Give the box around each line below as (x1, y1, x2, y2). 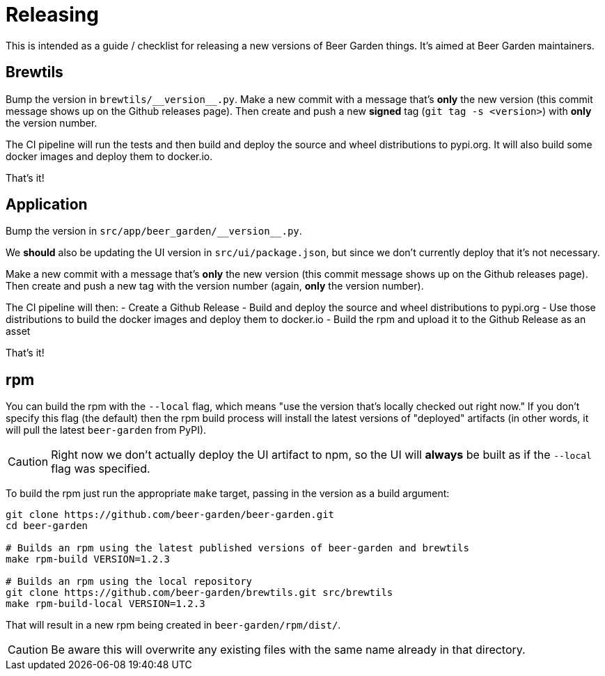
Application (6, 196, 88, 214)
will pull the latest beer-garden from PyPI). (6, 424, 207, 437)
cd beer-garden (6, 520, 88, 532)
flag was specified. (51, 462, 150, 476)
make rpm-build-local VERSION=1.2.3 (6, 598, 205, 610)
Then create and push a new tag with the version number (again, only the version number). (6, 280, 424, 292)
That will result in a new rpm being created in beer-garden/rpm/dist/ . (6, 619, 341, 631)
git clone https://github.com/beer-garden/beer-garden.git (6, 509, 335, 521)
